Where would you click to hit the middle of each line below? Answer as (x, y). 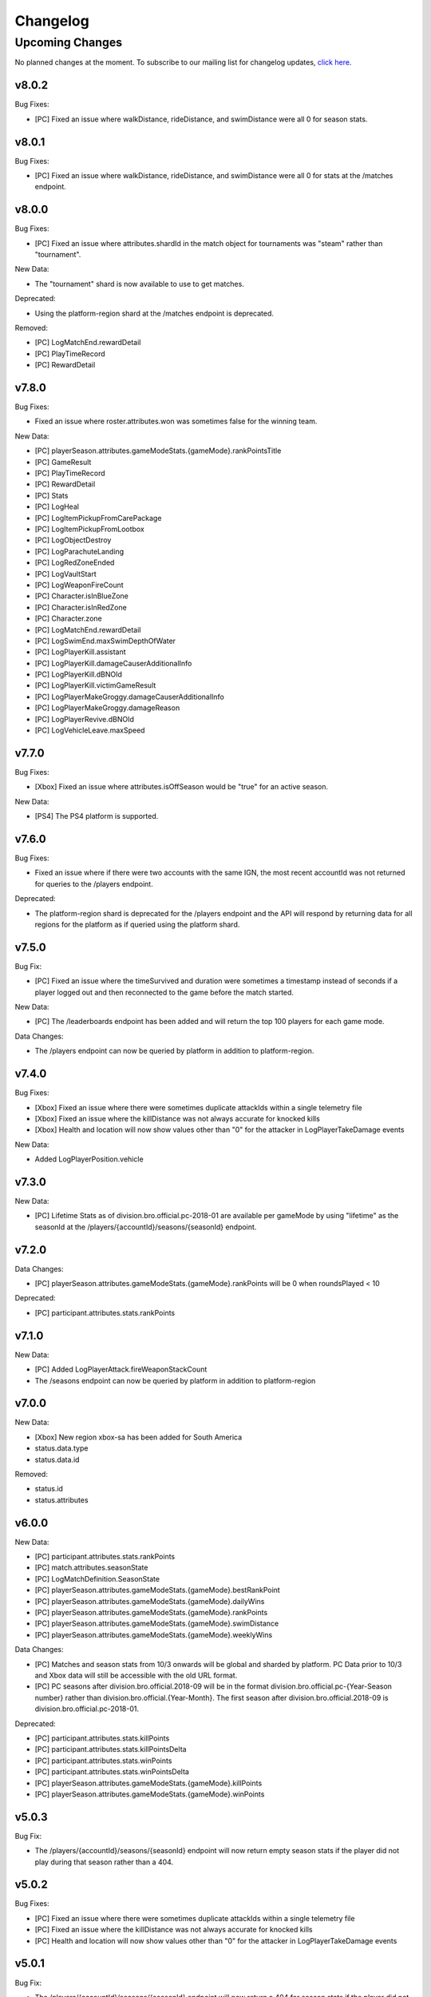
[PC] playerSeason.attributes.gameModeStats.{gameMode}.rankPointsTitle (158, 451)
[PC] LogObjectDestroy (73, 540)
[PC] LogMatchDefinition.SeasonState (97, 1578)
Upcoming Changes (69, 42)
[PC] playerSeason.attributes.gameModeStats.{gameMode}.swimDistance (157, 1624)
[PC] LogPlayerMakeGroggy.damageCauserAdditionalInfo (130, 697)
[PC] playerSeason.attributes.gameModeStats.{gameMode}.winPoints (150, 1794)
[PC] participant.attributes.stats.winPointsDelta (112, 1772)
